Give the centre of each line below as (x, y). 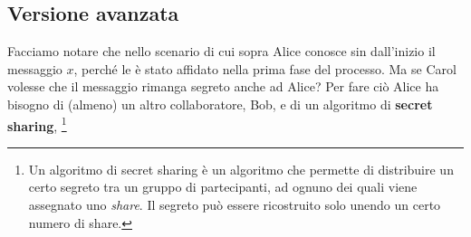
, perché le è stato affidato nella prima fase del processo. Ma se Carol (265, 68)
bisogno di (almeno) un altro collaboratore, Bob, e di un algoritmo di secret (220, 104)
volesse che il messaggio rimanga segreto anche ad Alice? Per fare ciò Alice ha (223, 86)
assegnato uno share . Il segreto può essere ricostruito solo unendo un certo (235, 205)
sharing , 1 (37, 124)
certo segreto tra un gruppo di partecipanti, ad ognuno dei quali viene (223, 187)
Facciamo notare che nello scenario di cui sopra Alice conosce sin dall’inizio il (221, 51)
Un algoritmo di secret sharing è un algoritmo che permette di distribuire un (241, 169)
